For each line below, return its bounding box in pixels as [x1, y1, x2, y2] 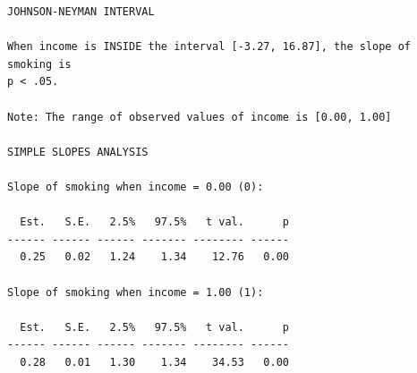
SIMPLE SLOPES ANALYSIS [7, 145, 149, 158]
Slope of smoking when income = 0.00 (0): [7, 180, 264, 193]
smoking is [7, 57, 72, 71]
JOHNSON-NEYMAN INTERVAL [7, 5, 155, 18]
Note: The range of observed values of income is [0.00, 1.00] [7, 110, 392, 123]
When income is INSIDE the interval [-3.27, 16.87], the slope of [7, 40, 412, 54]
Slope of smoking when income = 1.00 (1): [7, 285, 264, 299]
